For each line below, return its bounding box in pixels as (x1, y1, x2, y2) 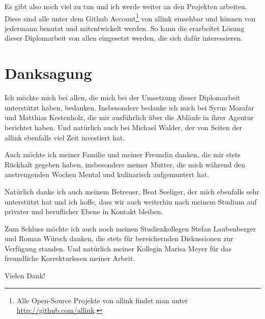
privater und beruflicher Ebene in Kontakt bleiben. (5, 206, 163, 217)
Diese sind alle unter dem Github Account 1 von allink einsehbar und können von (5, 11, 256, 23)
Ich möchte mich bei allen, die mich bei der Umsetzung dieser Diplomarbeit (5, 92, 241, 103)
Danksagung (5, 63, 92, 83)
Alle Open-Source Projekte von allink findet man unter (16, 295, 188, 305)
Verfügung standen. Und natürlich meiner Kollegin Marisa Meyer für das (5, 243, 231, 253)
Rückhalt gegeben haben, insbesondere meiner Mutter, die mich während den (5, 159, 246, 169)
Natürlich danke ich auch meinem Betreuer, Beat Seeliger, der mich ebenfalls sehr (5, 186, 259, 196)
